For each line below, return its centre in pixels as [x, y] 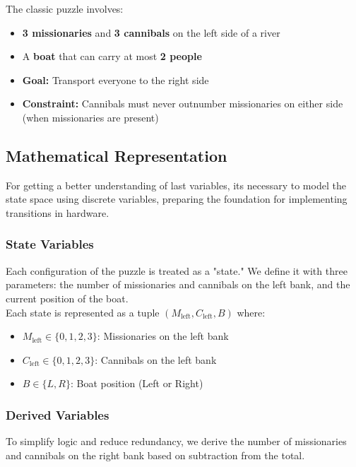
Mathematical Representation [117, 155]
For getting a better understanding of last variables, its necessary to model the [176, 185]
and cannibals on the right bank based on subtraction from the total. [155, 455]
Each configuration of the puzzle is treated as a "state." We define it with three [177, 270]
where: [251, 312]
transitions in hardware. [58, 212]
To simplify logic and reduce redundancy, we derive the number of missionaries [176, 441]
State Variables [50, 244]
